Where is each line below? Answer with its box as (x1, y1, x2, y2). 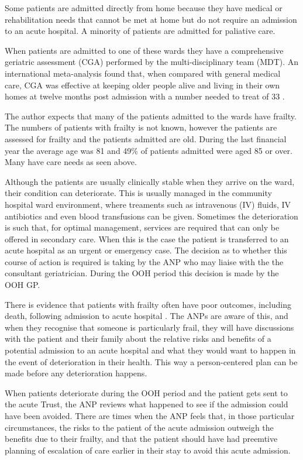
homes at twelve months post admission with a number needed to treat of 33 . (5, 90, 285, 102)
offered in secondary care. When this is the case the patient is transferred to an (5, 232, 289, 245)
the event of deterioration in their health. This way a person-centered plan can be (5, 355, 298, 368)
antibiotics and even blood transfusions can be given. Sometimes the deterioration (5, 210, 298, 222)
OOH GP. (5, 279, 40, 291)
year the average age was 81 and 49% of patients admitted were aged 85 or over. (5, 144, 292, 156)
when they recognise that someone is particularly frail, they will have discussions (5, 321, 294, 333)
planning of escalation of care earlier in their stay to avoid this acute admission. (5, 444, 291, 456)
